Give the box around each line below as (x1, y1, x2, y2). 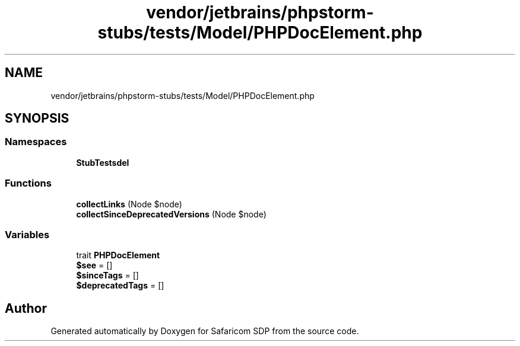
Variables (5, 228, 50, 241)
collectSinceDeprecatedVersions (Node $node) (76, 209, 267, 219)
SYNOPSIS (5, 111, 69, 126)
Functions (5, 177, 52, 190)
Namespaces (5, 136, 67, 148)
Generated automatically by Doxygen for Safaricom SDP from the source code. (50, 326, 359, 337)
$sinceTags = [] (76, 270, 139, 281)
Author (5, 300, 47, 316)
